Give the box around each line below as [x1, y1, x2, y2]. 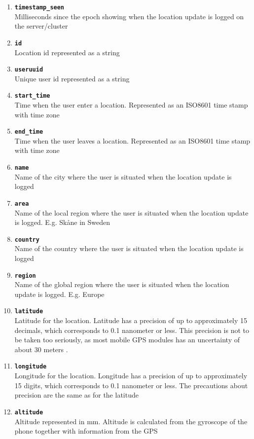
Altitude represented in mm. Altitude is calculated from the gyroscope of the [14, 416, 248, 426]
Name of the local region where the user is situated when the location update [14, 207, 249, 218]
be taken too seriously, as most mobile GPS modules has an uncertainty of [14, 334, 240, 345]
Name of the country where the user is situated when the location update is [14, 243, 244, 254]
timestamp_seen [14, 4, 65, 11]
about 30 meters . [14, 344, 68, 354]
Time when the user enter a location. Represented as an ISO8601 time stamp [14, 100, 248, 110]
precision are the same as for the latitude [14, 390, 139, 400]
